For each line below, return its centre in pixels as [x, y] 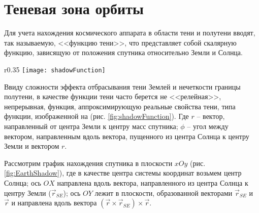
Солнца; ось [23, 182]
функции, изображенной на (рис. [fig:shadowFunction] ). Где [96, 116]
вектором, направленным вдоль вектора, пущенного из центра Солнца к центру [127, 136]
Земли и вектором [32, 146]
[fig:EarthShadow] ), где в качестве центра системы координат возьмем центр [123, 173]
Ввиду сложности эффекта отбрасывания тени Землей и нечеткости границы [122, 86]
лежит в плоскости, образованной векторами [164, 193]
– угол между [208, 126]
